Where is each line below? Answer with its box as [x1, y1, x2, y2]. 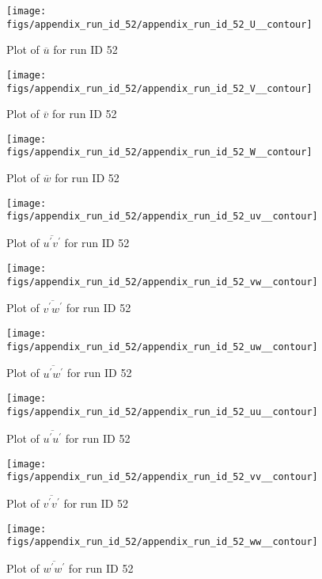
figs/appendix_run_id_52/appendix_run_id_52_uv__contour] [6, 211, 318, 223]
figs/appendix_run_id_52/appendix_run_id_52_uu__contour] [6, 406, 318, 417]
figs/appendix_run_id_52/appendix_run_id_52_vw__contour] [6, 276, 318, 288]
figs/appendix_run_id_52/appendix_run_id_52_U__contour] [6, 18, 313, 30]
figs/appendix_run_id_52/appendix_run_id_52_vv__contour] [6, 471, 318, 483]
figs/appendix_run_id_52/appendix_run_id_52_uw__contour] [6, 341, 318, 352]
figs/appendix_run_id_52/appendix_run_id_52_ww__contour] [6, 536, 318, 548]
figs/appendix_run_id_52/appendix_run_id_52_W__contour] [6, 147, 313, 158]
